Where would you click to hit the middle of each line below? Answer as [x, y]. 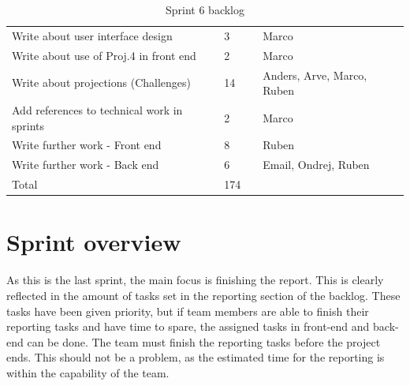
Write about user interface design [92, 35]
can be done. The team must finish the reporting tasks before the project [204, 341]
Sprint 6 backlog [205, 9]
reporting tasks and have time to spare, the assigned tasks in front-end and [188, 326]
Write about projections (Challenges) [101, 82]
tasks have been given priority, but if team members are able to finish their [188, 311]
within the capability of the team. [88, 372]
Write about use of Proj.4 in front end [104, 55]
